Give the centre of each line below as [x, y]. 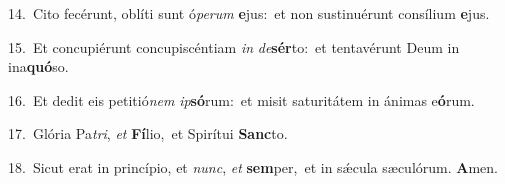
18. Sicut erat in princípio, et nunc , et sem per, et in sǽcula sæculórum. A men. [253, 166]
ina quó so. [38, 66]
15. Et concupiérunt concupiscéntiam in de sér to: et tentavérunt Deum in [234, 46]
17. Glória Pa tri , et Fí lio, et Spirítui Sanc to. [148, 133]
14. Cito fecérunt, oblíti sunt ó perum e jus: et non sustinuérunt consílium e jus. [249, 13]
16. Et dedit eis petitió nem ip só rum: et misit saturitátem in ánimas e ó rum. [241, 99]
